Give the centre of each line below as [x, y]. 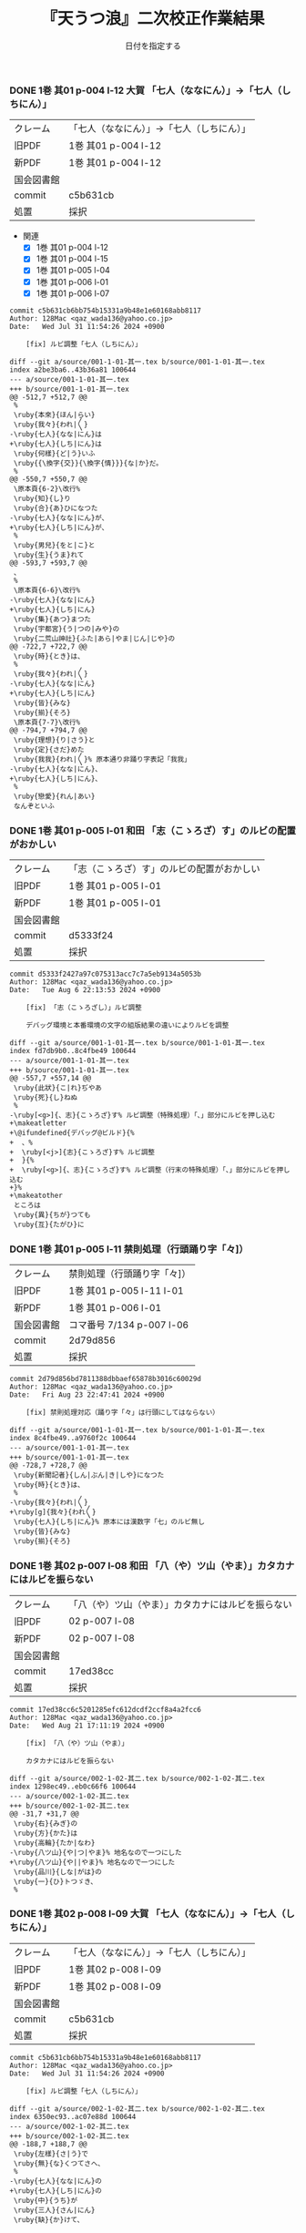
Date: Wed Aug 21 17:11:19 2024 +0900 [87, 1726]
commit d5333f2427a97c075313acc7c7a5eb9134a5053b [106, 974]
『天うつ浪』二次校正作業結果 [153, 19]
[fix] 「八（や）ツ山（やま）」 [77, 1743]
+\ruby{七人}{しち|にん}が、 [59, 528]
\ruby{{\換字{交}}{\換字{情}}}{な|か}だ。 [88, 463]
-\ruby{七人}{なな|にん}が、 [59, 517]
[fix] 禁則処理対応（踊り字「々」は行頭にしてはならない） [123, 1413]
